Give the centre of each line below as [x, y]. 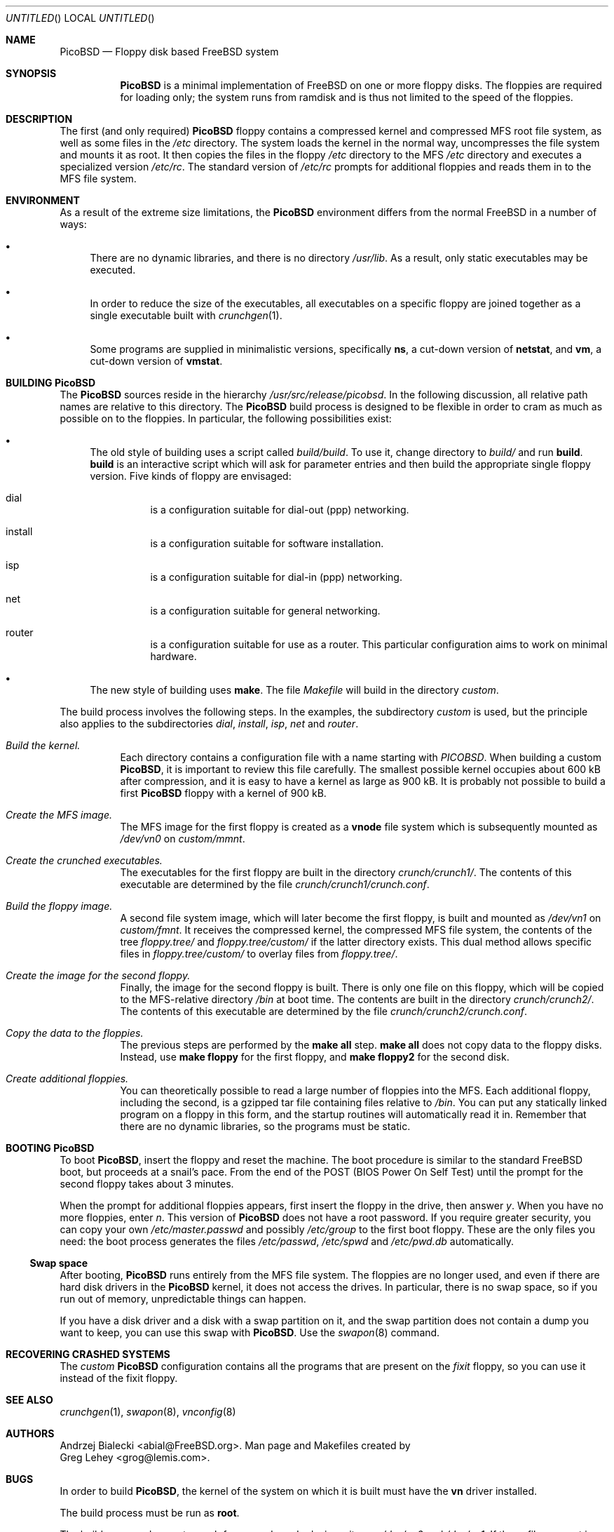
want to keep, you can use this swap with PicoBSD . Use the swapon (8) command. [250, 1332]
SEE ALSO [29, 1400]
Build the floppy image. [59, 906]
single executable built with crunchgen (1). [186, 315]
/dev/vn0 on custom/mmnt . [183, 839]
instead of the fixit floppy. [119, 1378]
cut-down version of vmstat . [156, 361]
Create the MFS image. [59, 815]
